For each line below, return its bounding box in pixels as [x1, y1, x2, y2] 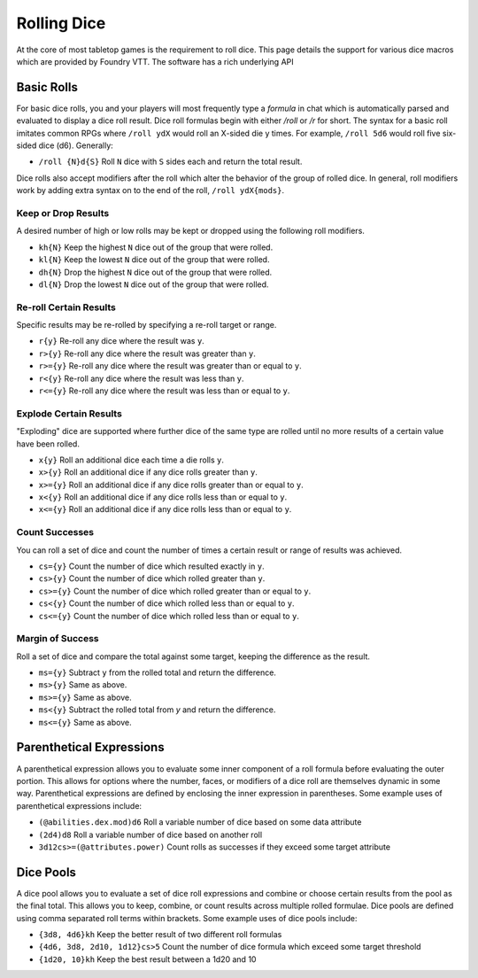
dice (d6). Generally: [38, 140, 114, 151]
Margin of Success [16, 633, 99, 645]
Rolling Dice [16, 13, 106, 33]
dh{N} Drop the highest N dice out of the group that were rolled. [38, 267, 273, 277]
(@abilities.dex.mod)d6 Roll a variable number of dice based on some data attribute [38, 817, 362, 827]
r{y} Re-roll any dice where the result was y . [38, 336, 205, 346]
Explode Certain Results [16, 407, 123, 420]
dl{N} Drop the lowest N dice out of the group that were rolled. [38, 279, 269, 290]
